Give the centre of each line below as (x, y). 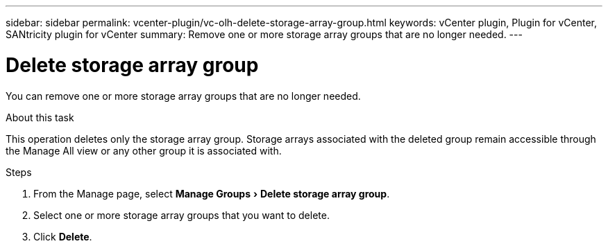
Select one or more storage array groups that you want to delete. (181, 215)
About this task (40, 117)
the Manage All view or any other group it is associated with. (144, 150)
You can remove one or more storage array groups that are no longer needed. (183, 96)
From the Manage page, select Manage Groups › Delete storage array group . (212, 193)
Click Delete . (63, 236)
